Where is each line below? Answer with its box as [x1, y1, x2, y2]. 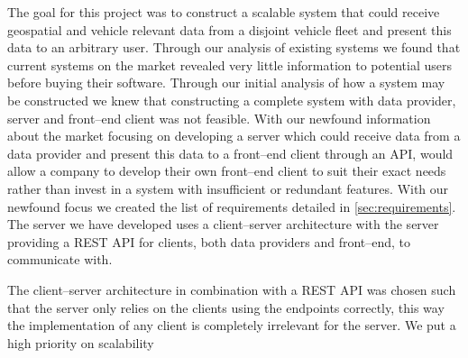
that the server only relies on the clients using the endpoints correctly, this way [7, 298, 445, 317]
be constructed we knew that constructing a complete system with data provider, [7, 90, 456, 109]
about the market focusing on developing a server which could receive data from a [7, 126, 461, 145]
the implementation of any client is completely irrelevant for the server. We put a [7, 316, 456, 335]
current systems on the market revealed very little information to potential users [7, 55, 452, 74]
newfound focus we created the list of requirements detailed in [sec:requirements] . [7, 197, 456, 216]
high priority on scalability [7, 333, 154, 352]
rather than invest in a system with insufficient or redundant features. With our [7, 179, 449, 197]
